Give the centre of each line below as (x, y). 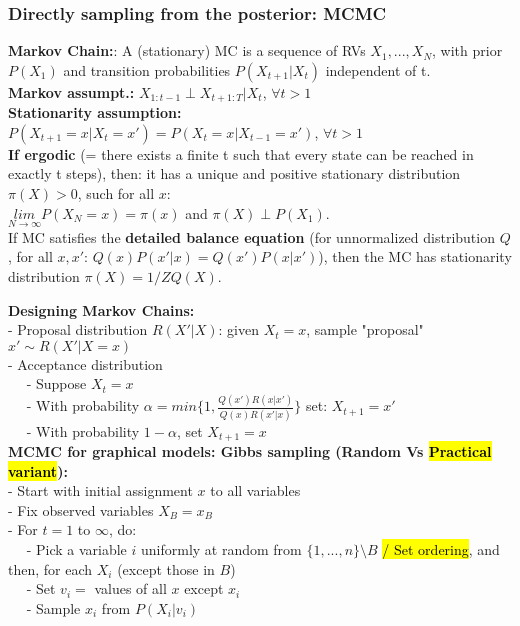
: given (238, 329)
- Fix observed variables (81, 509)
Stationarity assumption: (95, 112)
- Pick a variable (76, 549)
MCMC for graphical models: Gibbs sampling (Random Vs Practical (250, 451)
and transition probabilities (147, 69)
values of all (130, 588)
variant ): (38, 470)
